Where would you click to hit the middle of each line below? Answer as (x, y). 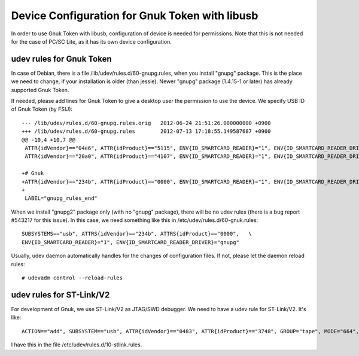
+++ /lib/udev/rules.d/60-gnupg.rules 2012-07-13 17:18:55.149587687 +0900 (146, 131)
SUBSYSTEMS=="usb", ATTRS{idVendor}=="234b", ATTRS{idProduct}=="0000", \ (137, 234)
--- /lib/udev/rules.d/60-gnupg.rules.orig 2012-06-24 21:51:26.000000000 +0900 (146, 123)
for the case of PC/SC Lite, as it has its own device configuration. (91, 41)
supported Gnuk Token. (40, 90)
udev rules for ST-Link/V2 (60, 295)
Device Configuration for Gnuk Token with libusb (135, 16)
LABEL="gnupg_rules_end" (61, 198)
